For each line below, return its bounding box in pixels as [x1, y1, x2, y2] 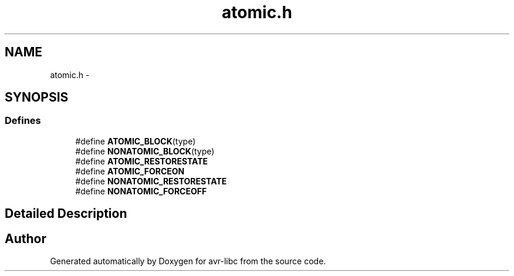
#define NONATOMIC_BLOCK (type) [75, 146, 215, 156]
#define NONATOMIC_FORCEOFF [75, 186, 207, 196]
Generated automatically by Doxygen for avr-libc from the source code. [50, 256, 326, 267]
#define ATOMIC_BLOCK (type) [75, 136, 196, 146]
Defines [5, 115, 41, 127]
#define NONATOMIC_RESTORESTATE [75, 176, 227, 186]
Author [5, 231, 46, 246]
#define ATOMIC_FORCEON [75, 166, 185, 176]
